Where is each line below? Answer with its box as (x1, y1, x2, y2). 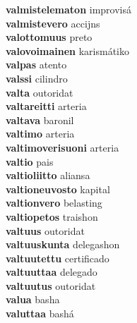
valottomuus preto (6, 30, 93, 44)
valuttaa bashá (6, 306, 74, 321)
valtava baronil (6, 112, 74, 127)
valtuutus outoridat (6, 278, 96, 293)
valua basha (6, 292, 60, 307)
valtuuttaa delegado (6, 264, 97, 279)
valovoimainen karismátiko (6, 43, 129, 58)
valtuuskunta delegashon (6, 237, 120, 252)
